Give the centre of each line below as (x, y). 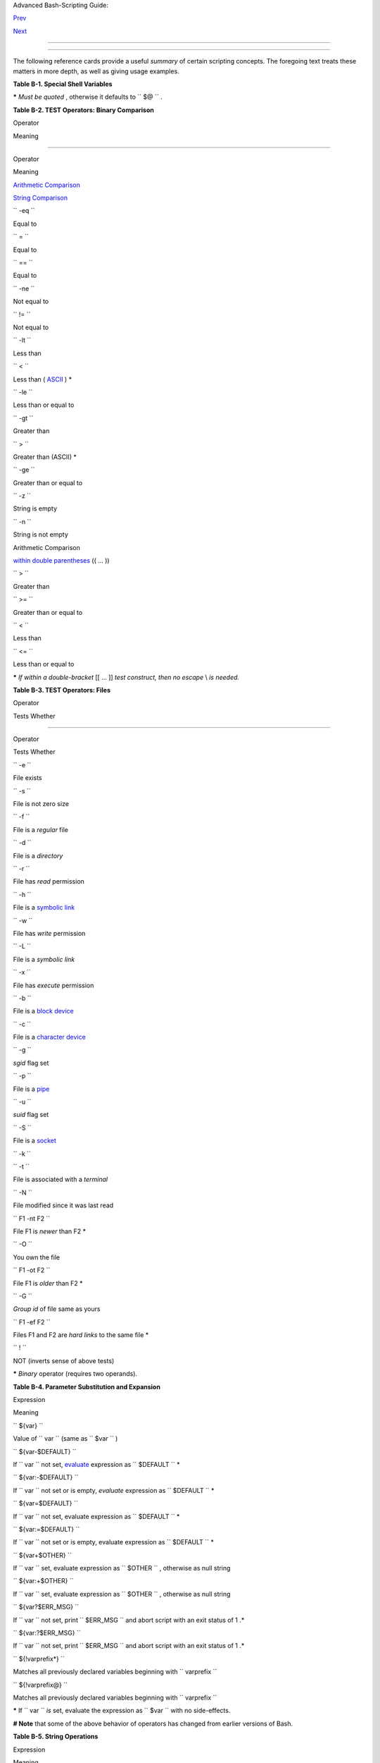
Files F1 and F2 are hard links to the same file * (81, 1335)
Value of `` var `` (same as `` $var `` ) (65, 1439)
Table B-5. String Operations (56, 1737)
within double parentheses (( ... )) (61, 561)
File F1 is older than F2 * (48, 1283)
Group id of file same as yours (57, 1309)
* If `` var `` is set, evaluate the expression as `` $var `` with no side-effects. (122, 1711)
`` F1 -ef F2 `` (32, 1322)
